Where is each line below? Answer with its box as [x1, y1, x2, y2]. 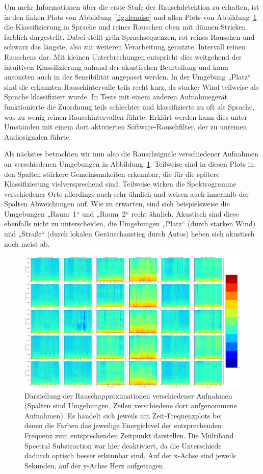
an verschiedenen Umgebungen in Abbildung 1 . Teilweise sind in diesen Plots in [4, 158, 254, 169]
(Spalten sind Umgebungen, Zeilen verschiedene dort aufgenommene [24, 400, 237, 411]
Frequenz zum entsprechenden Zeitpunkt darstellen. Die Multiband [24, 430, 234, 441]
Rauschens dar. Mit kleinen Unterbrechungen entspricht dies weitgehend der [4, 51, 242, 62]
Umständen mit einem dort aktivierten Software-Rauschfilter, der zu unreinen [4, 121, 247, 132]
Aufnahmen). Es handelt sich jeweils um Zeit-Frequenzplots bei [24, 410, 222, 420]
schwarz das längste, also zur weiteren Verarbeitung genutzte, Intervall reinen [4, 41, 246, 52]
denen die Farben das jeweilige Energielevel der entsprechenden [24, 420, 222, 431]
